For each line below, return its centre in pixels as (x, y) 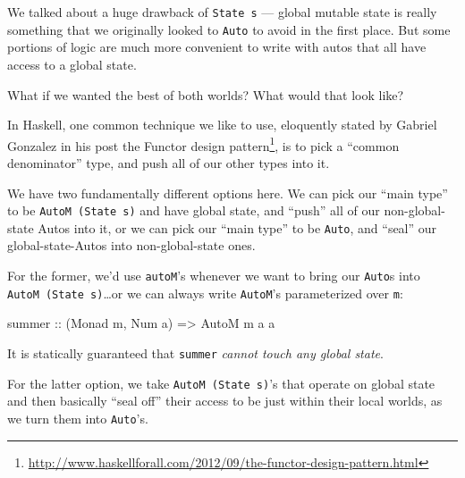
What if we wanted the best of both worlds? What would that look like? (206, 94)
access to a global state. (72, 64)
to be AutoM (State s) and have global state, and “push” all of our (194, 210)
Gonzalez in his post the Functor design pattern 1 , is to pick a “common (203, 144)
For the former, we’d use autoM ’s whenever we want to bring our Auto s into (214, 276)
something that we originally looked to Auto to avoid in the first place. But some (229, 29)
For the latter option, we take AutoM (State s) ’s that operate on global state (221, 383)
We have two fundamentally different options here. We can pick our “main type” (228, 193)
